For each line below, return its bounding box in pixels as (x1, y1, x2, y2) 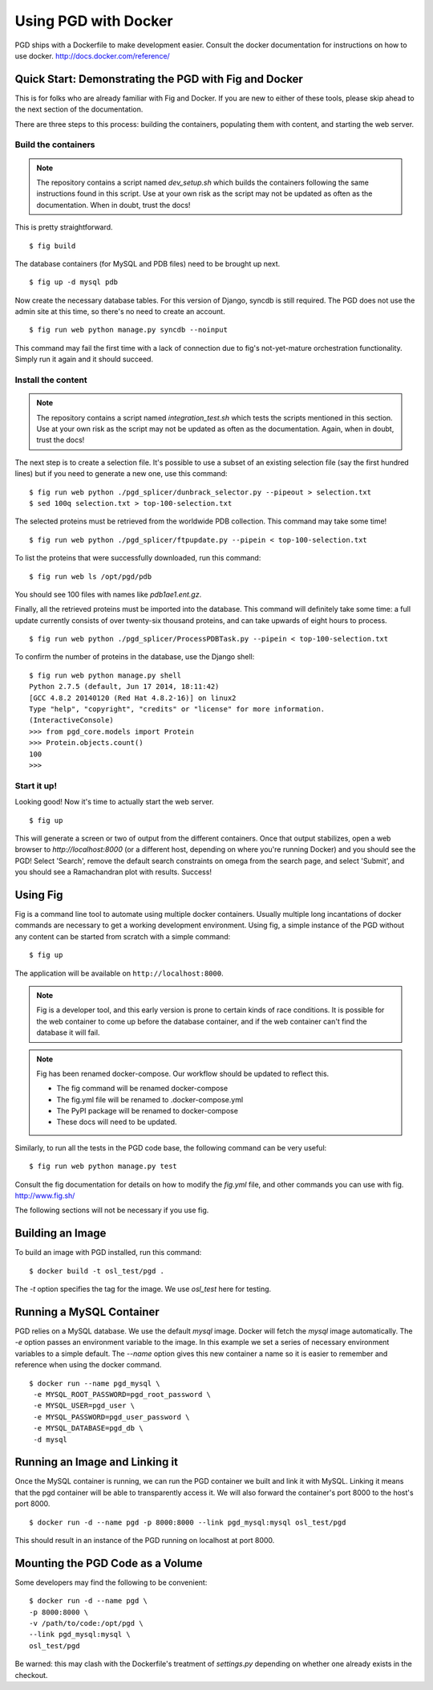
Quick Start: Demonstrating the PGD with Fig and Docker (14, 72, 304, 86)
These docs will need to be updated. (56, 1117, 177, 1127)
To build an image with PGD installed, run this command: (14, 1248, 202, 1257)
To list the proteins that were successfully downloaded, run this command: (14, 553, 261, 563)
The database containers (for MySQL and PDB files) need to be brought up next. (14, 259, 281, 268)
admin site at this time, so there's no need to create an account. (14, 307, 225, 316)
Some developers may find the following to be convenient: (14, 1578, 208, 1587)
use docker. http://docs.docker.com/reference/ (14, 51, 170, 60)
